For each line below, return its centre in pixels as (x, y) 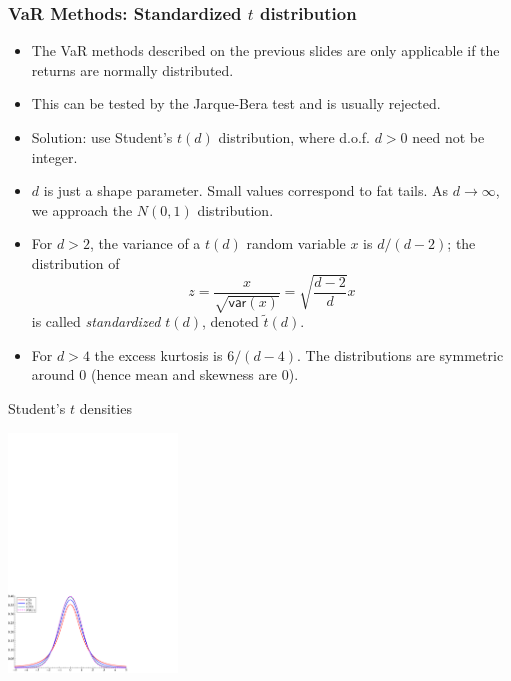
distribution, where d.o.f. (294, 137)
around (53, 374)
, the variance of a (145, 243)
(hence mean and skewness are (184, 374)
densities (105, 407)
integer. (54, 156)
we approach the (82, 209)
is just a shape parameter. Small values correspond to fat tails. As (246, 190)
